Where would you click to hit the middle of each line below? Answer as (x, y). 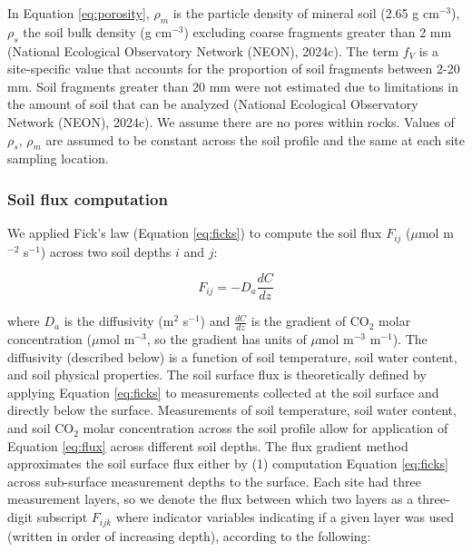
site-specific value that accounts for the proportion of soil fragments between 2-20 (234, 69)
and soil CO (41, 428)
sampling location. (58, 158)
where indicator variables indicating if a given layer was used (285, 517)
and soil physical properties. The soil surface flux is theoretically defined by (217, 375)
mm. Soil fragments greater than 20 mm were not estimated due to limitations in (233, 86)
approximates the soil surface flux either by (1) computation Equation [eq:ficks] (228, 463)
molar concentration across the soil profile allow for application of (265, 428)
